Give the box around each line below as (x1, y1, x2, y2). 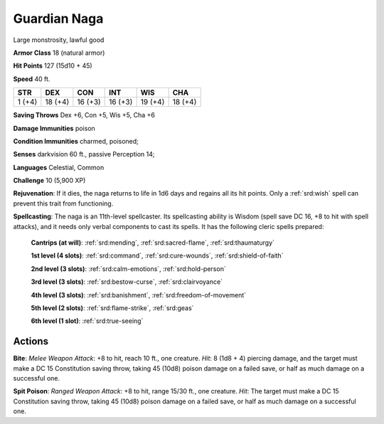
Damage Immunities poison (13, 124, 95, 132)
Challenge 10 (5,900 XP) (13, 176, 86, 185)
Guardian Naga (13, 11, 104, 26)
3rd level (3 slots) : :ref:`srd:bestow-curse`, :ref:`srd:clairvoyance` (31, 277, 223, 286)
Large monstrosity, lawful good (13, 36, 105, 44)
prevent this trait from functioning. (13, 199, 114, 208)
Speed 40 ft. (13, 75, 50, 83)
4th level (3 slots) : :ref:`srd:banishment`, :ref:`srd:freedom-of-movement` (31, 290, 247, 299)
